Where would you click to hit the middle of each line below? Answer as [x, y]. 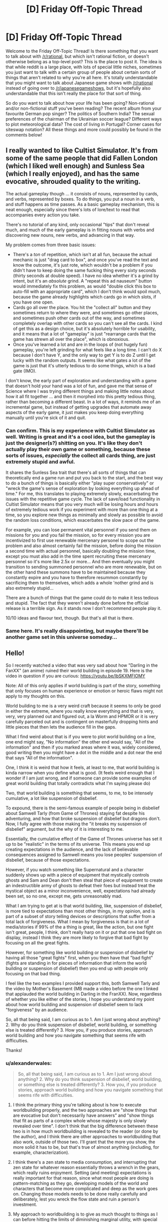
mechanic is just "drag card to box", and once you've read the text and [85, 260]
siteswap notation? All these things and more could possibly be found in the [84, 129]
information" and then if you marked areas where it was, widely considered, [84, 747]
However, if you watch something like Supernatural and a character [75, 869]
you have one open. [33, 302]
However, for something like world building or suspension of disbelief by [80, 952]
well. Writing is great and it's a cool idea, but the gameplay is [81, 437]
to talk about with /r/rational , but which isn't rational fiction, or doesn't [77, 56]
